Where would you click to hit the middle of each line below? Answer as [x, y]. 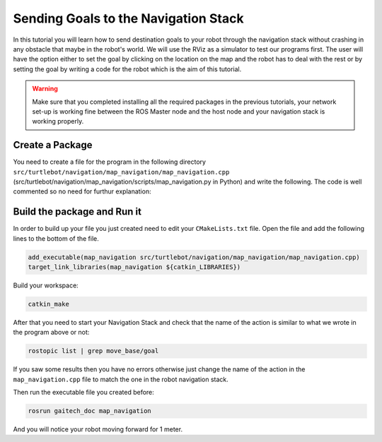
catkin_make [49, 304]
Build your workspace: [46, 285]
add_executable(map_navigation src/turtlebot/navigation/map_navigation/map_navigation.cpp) [194, 257]
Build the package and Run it [77, 212]
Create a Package [53, 145]
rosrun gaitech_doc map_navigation [89, 411]
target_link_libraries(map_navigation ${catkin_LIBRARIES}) [134, 267]
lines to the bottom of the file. [56, 238]
